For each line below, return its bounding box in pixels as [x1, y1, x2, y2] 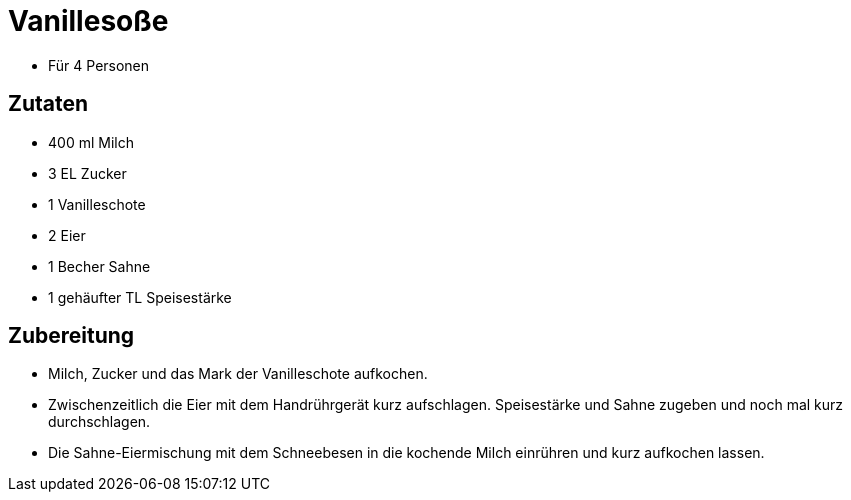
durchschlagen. [48, 413, 151, 431]
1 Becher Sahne [48, 257, 151, 275]
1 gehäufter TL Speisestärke [48, 288, 232, 306]
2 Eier [48, 226, 86, 244]
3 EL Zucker [48, 164, 127, 182]
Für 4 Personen [48, 56, 150, 74]
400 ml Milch [48, 133, 134, 151]
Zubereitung [8, 323, 135, 349]
